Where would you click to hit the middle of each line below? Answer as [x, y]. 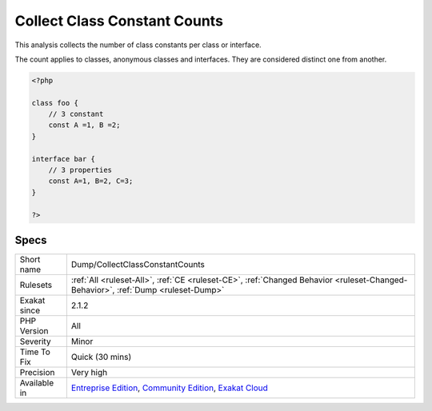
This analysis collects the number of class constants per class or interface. [138, 45]
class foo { [55, 103]
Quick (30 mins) [101, 357]
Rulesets [36, 285]
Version [34, 331]
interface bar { [64, 159]
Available [37, 383]
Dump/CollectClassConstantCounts [138, 265]
